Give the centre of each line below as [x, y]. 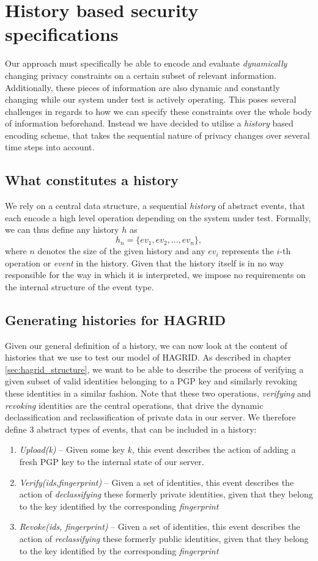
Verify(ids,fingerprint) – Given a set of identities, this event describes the [157, 482]
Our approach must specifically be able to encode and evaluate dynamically [146, 63]
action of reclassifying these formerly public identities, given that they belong [164, 538]
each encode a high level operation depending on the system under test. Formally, [158, 217]
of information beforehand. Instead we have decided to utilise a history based [149, 123]
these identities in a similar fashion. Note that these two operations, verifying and [158, 393]
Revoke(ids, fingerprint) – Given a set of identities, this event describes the [160, 526]
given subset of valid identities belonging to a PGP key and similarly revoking [151, 381]
